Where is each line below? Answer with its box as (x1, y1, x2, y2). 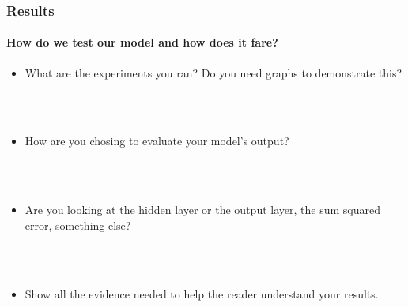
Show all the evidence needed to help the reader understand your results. (25, 285, 379, 301)
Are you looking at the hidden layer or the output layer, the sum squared (25, 201, 380, 218)
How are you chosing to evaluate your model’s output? (25, 133, 289, 149)
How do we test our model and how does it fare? (6, 34, 278, 51)
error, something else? (25, 216, 131, 233)
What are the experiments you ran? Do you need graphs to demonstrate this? (25, 64, 402, 80)
